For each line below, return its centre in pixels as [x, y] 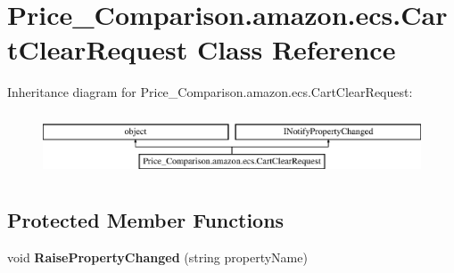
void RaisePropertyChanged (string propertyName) [157, 257]
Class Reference [296, 49]
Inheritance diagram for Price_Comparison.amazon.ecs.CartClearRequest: [210, 92]
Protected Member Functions [146, 219]
